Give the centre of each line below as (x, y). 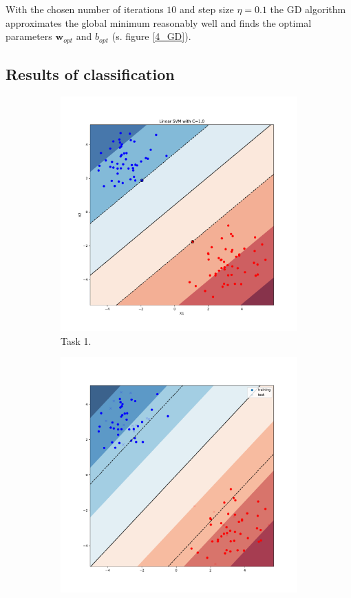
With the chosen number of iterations (85, 9)
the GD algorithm (308, 9)
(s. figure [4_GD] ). (151, 36)
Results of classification (90, 74)
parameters (29, 36)
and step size (207, 9)
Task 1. (76, 340)
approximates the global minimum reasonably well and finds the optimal (159, 22)
